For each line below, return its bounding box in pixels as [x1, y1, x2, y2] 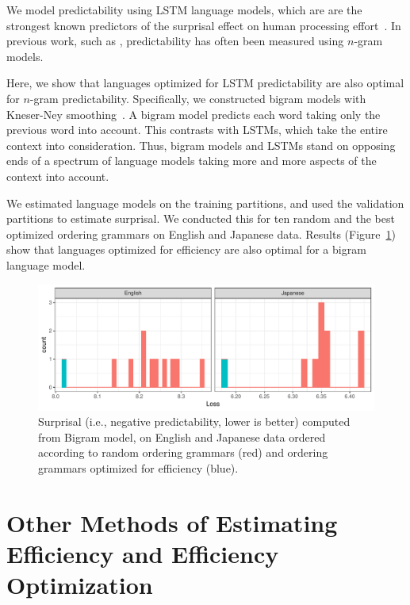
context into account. [6, 167, 109, 184]
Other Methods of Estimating [6, 506, 338, 538]
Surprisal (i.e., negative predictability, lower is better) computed [38, 413, 351, 430]
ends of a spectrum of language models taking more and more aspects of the [6, 152, 377, 169]
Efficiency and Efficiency [6, 537, 279, 569]
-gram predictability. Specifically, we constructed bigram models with [29, 90, 366, 106]
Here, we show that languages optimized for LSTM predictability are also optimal [6, 75, 404, 91]
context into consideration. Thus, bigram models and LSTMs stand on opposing [6, 136, 396, 153]
